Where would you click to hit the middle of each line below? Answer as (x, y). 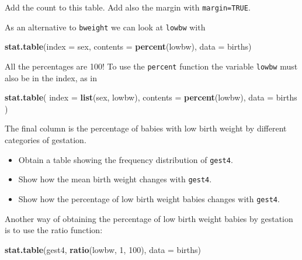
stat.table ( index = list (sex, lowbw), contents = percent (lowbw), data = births (151, 97)
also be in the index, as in (51, 77)
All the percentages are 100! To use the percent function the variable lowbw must (151, 66)
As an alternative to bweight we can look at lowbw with (105, 27)
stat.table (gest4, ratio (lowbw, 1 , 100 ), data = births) (103, 249)
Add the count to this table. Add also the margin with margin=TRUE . (128, 7)
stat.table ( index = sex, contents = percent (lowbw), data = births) (128, 46)
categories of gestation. (46, 139)
